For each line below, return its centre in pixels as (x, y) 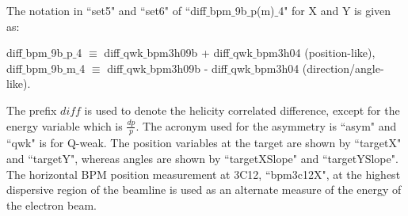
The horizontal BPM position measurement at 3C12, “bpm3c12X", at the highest (204, 174)
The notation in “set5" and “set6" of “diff (107, 10)
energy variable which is (65, 125)
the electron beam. (51, 205)
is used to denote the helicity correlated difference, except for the (242, 110)
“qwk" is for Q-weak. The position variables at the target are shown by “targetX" (204, 143)
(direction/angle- (343, 68)
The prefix (32, 110)
